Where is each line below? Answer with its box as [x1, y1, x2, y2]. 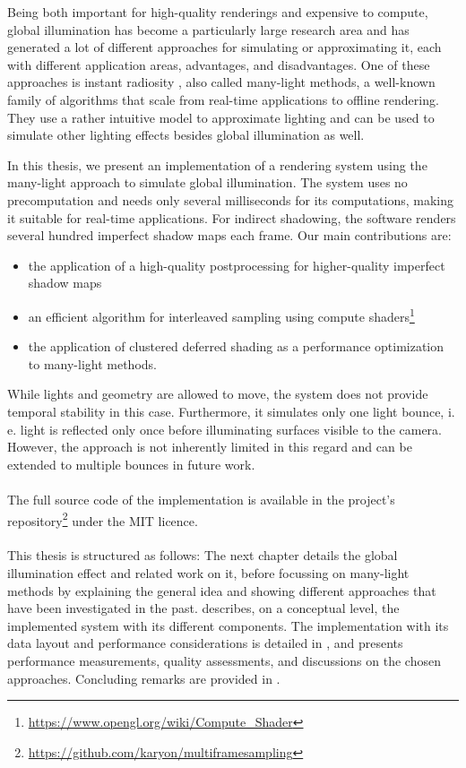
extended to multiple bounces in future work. [7, 454, 255, 473]
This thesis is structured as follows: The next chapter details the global [7, 546, 398, 565]
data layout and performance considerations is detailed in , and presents [7, 634, 403, 652]
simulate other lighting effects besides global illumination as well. [7, 125, 365, 144]
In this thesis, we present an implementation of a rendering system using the [7, 155, 427, 174]
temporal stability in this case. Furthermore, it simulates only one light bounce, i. [7, 401, 455, 420]
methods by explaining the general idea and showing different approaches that [7, 581, 436, 600]
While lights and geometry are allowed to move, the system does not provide [7, 384, 428, 403]
